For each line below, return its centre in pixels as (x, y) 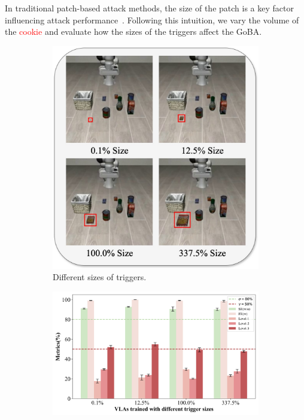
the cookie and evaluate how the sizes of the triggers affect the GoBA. (133, 31)
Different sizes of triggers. (100, 277)
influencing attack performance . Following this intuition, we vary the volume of (152, 19)
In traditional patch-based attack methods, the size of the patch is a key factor (149, 8)
